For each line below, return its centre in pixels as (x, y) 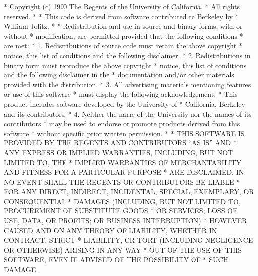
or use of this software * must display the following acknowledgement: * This (121, 94)
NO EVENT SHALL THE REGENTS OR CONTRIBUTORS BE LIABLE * (122, 181)
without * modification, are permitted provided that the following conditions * (124, 35)
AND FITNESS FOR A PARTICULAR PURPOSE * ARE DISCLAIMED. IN (124, 172)
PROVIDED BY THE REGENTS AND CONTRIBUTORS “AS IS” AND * (120, 143)
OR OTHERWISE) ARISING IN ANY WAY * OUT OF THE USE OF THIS (123, 249)
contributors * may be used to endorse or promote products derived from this (122, 123)
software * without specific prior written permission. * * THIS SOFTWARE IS (124, 133)
